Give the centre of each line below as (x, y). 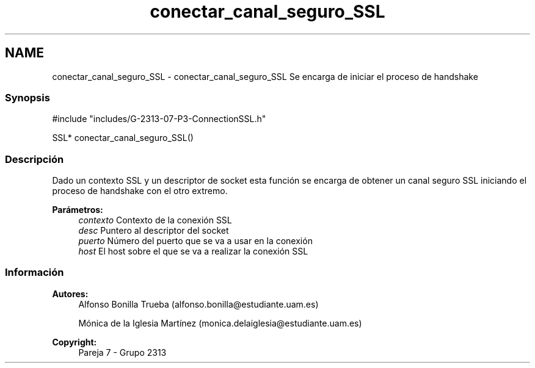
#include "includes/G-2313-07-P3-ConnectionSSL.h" (159, 119)
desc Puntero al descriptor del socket (154, 231)
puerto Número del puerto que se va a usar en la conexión (195, 241)
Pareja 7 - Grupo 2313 (122, 352)
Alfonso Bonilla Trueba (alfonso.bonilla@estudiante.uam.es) (198, 304)
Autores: (70, 294)
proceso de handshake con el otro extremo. (140, 191)
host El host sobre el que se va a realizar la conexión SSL (193, 251)
